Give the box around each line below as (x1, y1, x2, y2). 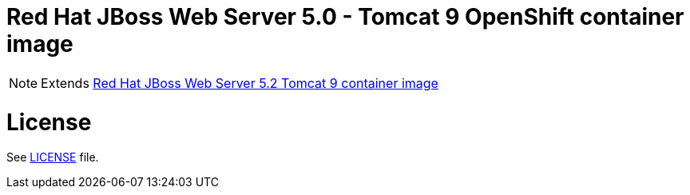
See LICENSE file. (6, 150, 99, 165)
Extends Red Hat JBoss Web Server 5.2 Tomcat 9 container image (41, 74, 438, 91)
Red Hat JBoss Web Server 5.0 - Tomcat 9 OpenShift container (6, 3, 684, 30)
